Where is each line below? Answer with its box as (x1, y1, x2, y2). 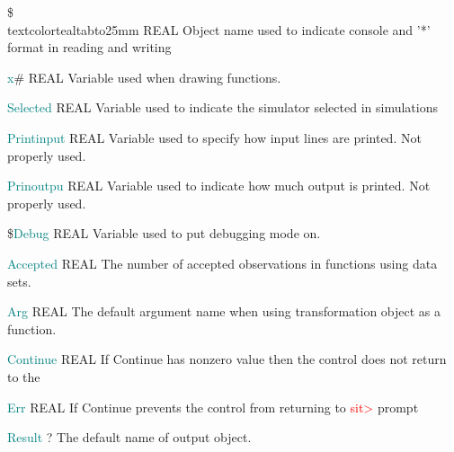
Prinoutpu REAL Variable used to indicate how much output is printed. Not (7, 176, 431, 195)
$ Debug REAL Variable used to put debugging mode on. (7, 224, 321, 243)
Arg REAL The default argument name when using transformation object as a (7, 302, 441, 321)
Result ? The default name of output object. (7, 428, 252, 447)
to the (7, 367, 40, 386)
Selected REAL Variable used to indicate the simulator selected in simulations (7, 98, 438, 117)
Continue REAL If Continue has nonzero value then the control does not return (7, 350, 447, 368)
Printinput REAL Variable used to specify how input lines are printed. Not (7, 128, 422, 146)
